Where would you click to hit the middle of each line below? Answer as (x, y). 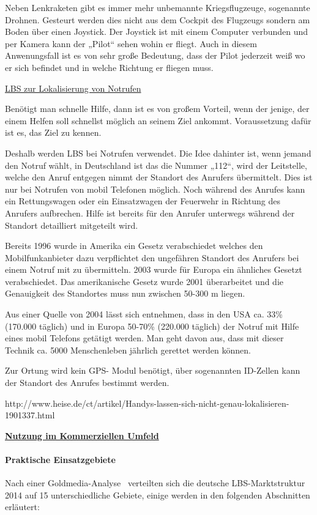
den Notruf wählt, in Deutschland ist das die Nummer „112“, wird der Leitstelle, (156, 165)
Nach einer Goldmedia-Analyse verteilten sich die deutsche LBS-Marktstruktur (155, 483)
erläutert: (22, 507)
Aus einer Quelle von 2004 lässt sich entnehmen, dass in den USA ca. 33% (144, 314)
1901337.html (30, 415)
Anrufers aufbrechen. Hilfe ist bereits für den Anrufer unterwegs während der (150, 213)
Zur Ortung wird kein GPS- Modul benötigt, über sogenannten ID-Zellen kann (153, 370)
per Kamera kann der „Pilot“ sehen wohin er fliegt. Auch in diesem (131, 43)
